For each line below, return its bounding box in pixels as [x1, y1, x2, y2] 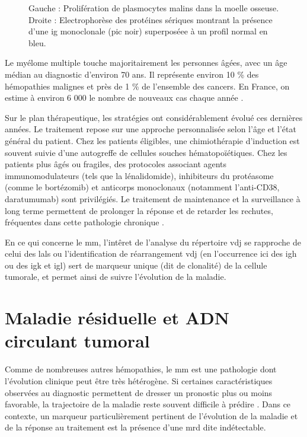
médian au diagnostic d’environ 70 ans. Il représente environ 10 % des [5, 68, 259, 80]
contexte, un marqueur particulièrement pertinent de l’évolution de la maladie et [5, 409, 298, 422]
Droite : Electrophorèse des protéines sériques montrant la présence [28, 13, 273, 25]
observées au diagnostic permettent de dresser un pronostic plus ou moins [5, 386, 273, 398]
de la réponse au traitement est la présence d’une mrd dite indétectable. [5, 421, 266, 433]
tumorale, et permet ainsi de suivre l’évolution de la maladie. [5, 270, 226, 283]
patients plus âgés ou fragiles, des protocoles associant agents [5, 158, 227, 170]
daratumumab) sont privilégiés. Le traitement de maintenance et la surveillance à [5, 192, 300, 205]
